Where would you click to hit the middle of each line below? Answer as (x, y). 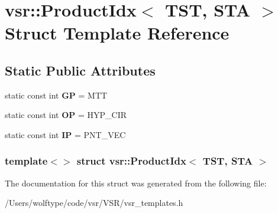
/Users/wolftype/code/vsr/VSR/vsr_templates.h (94, 203)
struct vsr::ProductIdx (131, 161)
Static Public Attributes (80, 70)
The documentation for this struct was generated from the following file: (136, 183)
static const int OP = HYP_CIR (66, 115)
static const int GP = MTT (56, 95)
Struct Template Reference (117, 33)
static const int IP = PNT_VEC (65, 134)
